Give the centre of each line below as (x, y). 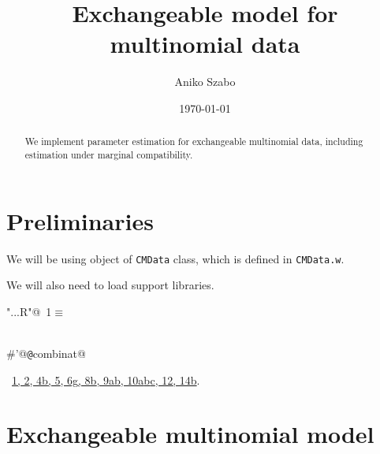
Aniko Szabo (205, 82)
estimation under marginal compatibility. (109, 154)
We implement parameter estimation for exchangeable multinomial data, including (194, 141)
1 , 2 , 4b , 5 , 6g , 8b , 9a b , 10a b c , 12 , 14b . (106, 380)
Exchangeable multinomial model (190, 434)
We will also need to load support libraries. (110, 285)
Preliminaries (80, 220)
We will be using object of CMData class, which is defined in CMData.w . (175, 258)
